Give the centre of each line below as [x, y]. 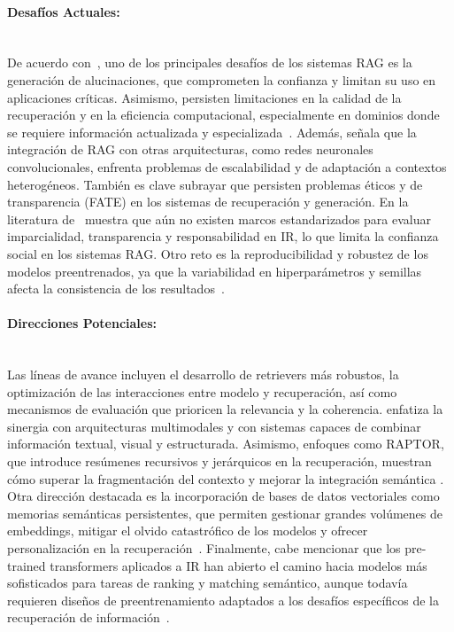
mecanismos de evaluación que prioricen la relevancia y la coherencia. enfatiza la [225, 409]
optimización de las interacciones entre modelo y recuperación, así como [202, 391]
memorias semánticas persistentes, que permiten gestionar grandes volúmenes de [225, 513]
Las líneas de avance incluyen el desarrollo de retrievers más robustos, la [203, 375]
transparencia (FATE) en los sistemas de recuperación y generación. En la [208, 202]
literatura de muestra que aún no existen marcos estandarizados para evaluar [219, 218]
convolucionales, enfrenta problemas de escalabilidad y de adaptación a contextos [227, 166]
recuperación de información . [88, 617]
